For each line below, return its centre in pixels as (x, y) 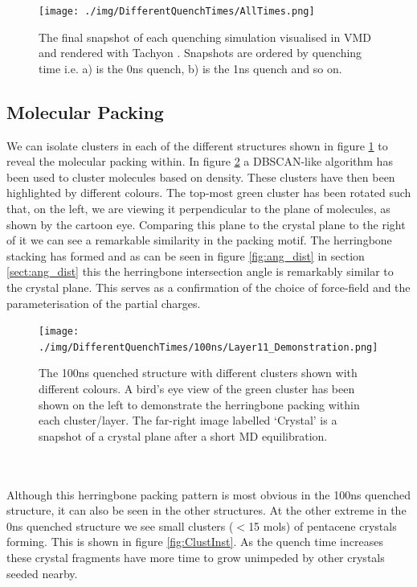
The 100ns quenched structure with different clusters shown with (198, 373)
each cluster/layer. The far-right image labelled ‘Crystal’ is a (188, 420)
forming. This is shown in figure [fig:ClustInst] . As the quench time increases (195, 542)
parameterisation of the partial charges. (104, 303)
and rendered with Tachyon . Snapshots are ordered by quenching (200, 53)
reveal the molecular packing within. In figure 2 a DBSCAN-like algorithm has (200, 161)
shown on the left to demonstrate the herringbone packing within (199, 404)
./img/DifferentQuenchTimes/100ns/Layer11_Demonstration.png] (208, 347)
